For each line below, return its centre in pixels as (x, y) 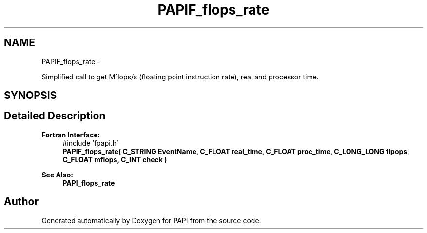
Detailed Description (55, 116)
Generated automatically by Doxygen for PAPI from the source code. (151, 220)
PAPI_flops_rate (89, 183)
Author (21, 202)
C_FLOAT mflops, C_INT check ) (115, 159)
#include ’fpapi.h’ (90, 143)
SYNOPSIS (30, 96)
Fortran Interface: (71, 135)
